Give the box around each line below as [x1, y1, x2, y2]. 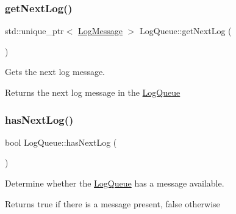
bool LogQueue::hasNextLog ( [5, 135, 117, 148]
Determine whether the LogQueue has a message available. [5, 177, 224, 189]
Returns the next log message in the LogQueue [5, 86, 181, 98]
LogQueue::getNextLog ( [139, 24, 232, 37]
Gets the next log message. [5, 65, 105, 78]
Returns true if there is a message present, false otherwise [5, 197, 220, 210]
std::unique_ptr [5, 24, 64, 37]
